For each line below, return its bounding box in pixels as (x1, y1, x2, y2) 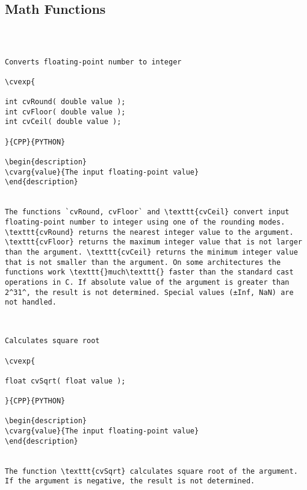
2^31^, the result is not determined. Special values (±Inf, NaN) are (5, 288, 294, 297)
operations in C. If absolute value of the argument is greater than (5, 278, 290, 287)
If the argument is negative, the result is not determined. (5, 477, 255, 486)
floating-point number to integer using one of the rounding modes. (5, 218, 285, 227)
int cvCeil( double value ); (5, 117, 122, 126)
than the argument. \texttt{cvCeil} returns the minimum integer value (5, 247, 298, 256)
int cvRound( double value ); (5, 98, 126, 107)
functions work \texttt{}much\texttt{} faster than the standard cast (5, 268, 294, 277)
